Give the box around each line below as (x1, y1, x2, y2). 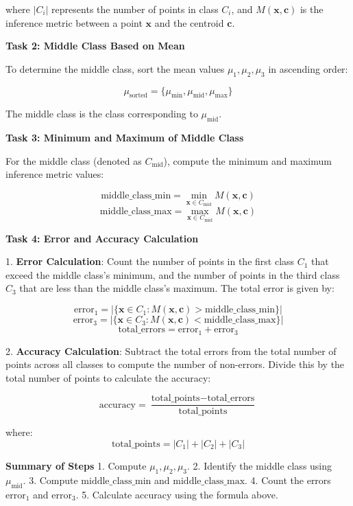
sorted (129, 92, 148, 100)
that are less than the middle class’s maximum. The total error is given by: (19, 281, 334, 295)
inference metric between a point (5, 15, 143, 30)
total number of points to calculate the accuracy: (5, 370, 211, 384)
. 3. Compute (23, 472, 78, 487)
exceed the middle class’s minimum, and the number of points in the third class (5, 267, 340, 281)
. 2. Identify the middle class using (187, 458, 332, 472)
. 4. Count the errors (245, 472, 331, 487)
